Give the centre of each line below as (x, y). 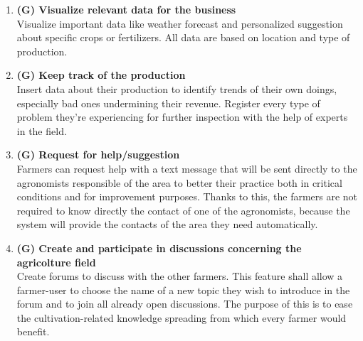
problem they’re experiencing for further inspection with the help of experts (182, 117)
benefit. (33, 331)
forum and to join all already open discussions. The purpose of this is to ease (185, 304)
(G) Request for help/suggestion (98, 155)
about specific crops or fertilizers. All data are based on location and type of (183, 37)
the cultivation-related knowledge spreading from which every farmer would (181, 317)
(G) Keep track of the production (101, 75)
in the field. (42, 130)
